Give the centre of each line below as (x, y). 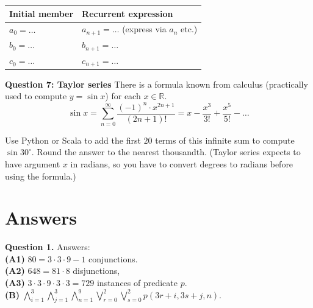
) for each (123, 96)
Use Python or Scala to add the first (73, 140)
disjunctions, (96, 271)
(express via (144, 29)
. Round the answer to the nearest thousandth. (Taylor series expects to (166, 152)
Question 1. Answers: (48, 247)
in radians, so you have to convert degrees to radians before (182, 163)
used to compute (36, 96)
